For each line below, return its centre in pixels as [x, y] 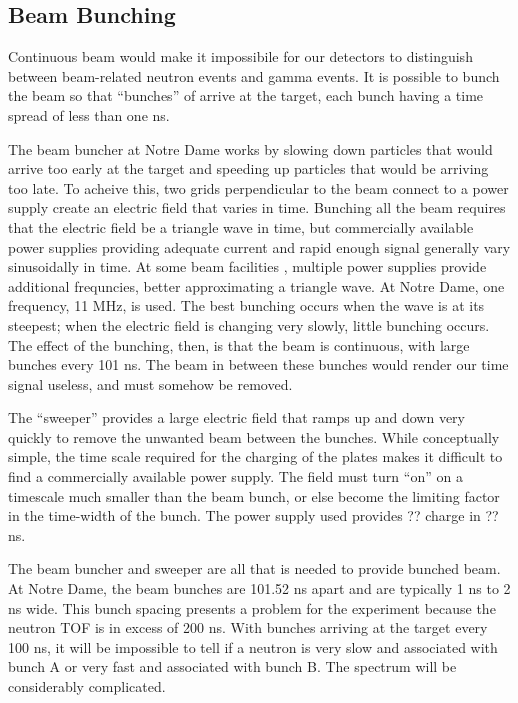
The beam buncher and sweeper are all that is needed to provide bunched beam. [254, 568]
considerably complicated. [87, 686]
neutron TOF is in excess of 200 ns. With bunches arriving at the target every [248, 627]
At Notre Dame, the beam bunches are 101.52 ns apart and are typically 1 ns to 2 [259, 588]
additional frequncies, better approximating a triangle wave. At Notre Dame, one [256, 285]
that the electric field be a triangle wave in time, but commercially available [241, 226]
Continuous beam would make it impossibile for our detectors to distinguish [240, 56]
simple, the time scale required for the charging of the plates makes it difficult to [255, 456]
